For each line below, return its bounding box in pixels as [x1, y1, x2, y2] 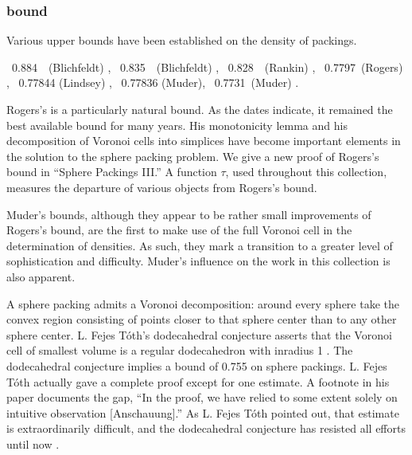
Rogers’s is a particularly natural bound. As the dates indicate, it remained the [6, 101, 393, 117]
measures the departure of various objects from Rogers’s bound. [6, 178, 317, 195]
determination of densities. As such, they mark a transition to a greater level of [6, 237, 393, 253]
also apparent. [6, 268, 76, 284]
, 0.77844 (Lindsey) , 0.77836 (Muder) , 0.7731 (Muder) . [6, 74, 299, 91]
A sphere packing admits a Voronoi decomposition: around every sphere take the [6, 295, 400, 312]
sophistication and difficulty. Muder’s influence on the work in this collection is [6, 253, 391, 269]
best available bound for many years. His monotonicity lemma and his [6, 116, 348, 133]
